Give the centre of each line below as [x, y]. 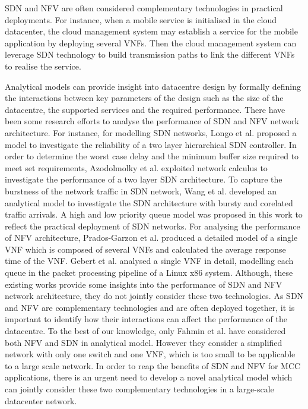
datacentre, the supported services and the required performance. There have [145, 109]
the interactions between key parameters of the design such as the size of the [144, 98]
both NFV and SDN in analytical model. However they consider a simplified [144, 342]
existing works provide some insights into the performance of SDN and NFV [144, 284]
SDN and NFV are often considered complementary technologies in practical [144, 8]
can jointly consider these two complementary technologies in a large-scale [139, 389]
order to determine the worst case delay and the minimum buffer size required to [152, 156]
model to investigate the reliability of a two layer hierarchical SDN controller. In [151, 144]
